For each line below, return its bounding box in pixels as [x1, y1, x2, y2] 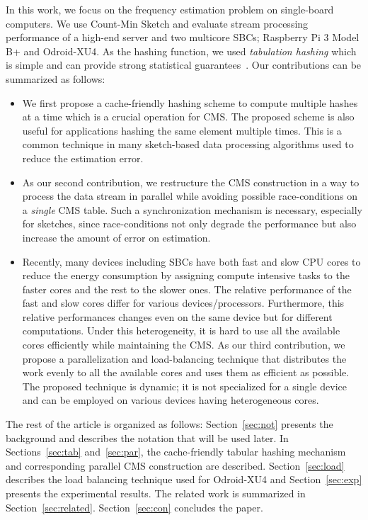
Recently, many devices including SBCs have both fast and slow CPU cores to [22, 254, 361, 269]
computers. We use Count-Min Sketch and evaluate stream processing [6, 16, 309, 30]
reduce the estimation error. [22, 150, 144, 165]
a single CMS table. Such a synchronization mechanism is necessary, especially [22, 202, 362, 217]
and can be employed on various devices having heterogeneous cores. [22, 392, 319, 407]
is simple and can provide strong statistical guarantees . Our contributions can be [6, 57, 362, 72]
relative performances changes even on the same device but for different [22, 309, 333, 324]
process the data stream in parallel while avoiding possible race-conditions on [22, 188, 357, 203]
